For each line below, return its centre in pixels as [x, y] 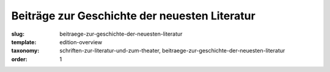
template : [24, 42]
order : [19, 59]
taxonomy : [25, 51]
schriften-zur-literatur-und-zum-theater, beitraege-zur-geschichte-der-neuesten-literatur [172, 51]
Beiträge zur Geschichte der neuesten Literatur [134, 16]
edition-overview [81, 42]
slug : [18, 34]
